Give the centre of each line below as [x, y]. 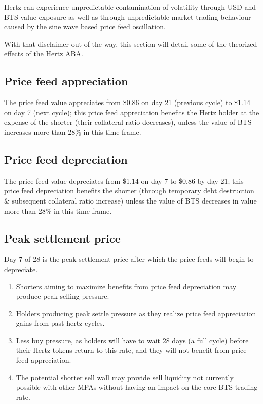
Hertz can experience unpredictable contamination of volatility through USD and [130, 7]
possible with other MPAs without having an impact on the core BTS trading [137, 387]
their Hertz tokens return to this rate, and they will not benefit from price [131, 350]
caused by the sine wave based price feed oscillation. [85, 27]
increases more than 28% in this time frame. [73, 132]
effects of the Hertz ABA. [44, 54]
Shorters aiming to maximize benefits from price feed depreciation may [126, 286]
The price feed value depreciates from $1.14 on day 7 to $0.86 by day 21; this [124, 180]
